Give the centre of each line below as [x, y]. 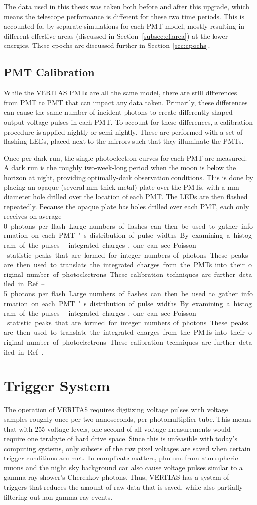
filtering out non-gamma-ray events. [58, 496]
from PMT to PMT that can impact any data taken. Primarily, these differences [126, 102]
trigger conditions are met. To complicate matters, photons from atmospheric [121, 458]
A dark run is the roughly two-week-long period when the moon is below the [120, 167]
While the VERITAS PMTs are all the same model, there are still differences [121, 93]
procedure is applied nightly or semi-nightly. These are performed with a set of [123, 131]
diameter [17, 197]
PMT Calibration [49, 72]
